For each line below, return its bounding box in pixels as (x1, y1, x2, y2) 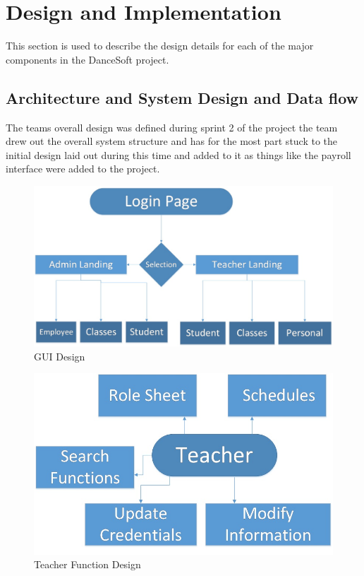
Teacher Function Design (34, 557, 141, 572)
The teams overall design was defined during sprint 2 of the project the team (6, 119, 338, 134)
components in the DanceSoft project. (6, 52, 169, 66)
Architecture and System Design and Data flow (6, 86, 359, 108)
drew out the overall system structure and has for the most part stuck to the (6, 134, 338, 148)
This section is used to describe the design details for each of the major (6, 38, 314, 53)
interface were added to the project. (6, 161, 160, 176)
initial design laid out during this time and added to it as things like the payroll (6, 147, 351, 162)
